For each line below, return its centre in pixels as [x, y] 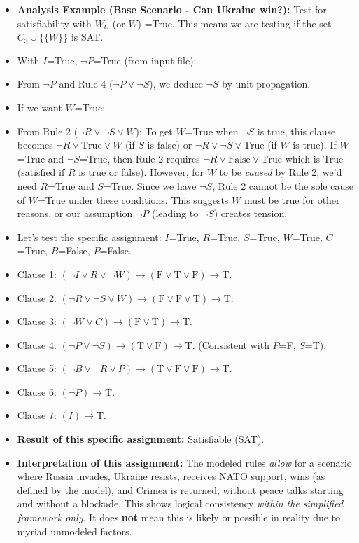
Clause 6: [37, 391]
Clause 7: [37, 415]
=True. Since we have [150, 185]
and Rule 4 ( [86, 84]
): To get [154, 131]
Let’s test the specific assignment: [89, 236]
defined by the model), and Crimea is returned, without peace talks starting [180, 489]
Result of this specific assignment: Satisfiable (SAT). [141, 439]
